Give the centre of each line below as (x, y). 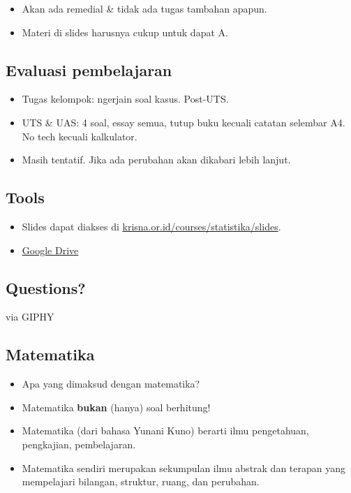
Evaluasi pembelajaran (89, 69)
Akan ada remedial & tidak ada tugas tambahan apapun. (144, 8)
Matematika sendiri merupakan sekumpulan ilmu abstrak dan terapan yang (184, 468)
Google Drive (50, 250)
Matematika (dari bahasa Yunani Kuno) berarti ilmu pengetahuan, (165, 431)
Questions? (46, 287)
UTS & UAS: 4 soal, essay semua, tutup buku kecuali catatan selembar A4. (184, 122)
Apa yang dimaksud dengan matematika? (111, 384)
